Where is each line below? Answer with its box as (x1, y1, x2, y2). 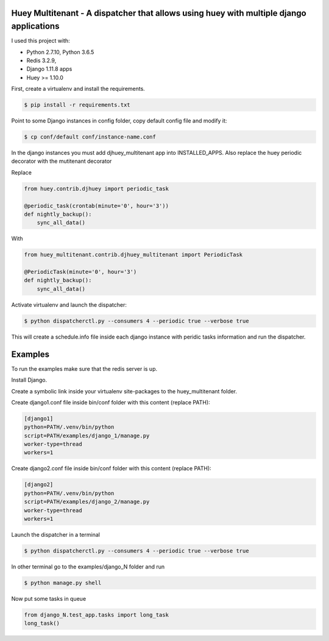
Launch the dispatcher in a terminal (11, 531, 101, 538)
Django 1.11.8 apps (26, 65, 73, 73)
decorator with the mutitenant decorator (11, 157, 112, 165)
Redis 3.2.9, (26, 57, 57, 64)
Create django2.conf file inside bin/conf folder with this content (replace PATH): (11, 465, 211, 472)
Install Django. (11, 376, 48, 384)
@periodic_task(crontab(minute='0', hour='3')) (24, 202, 169, 209)
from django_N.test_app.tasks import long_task (24, 611, 169, 618)
